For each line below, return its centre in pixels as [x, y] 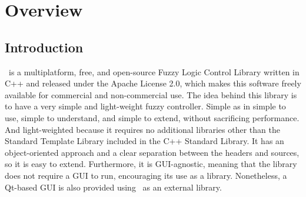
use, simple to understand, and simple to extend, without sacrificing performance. [152, 117]
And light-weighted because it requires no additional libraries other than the [142, 129]
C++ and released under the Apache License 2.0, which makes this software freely [153, 83]
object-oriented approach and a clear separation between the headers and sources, [152, 152]
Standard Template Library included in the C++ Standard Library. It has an [144, 141]
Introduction [44, 47]
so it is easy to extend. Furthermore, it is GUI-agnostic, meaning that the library [151, 164]
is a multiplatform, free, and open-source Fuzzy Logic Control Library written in [154, 71]
